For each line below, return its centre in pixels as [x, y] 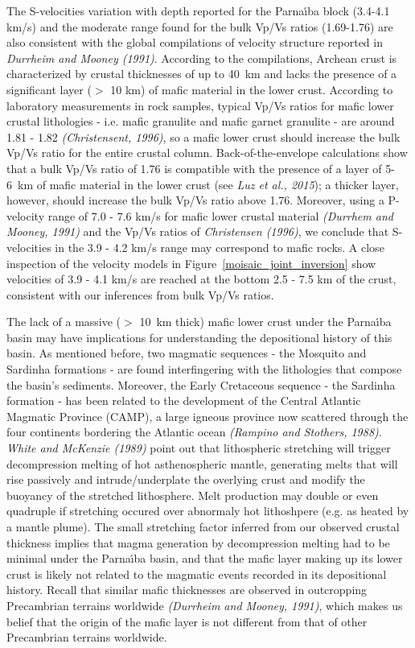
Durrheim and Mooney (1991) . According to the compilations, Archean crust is [202, 58]
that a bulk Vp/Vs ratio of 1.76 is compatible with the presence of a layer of [194, 168]
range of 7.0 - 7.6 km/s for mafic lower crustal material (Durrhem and [220, 215]
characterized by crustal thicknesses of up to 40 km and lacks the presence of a [202, 74]
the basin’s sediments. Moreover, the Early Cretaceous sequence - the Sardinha [201, 384]
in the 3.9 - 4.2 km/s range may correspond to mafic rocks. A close [220, 247]
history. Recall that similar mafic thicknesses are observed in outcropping [187, 590]
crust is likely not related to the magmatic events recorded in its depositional [197, 574]
